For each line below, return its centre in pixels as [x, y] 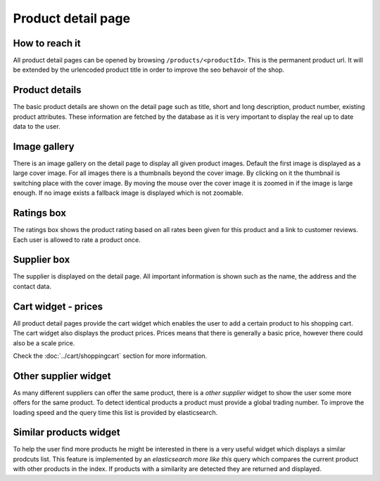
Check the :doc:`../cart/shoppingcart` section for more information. [110, 356]
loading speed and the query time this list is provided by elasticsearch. [115, 412]
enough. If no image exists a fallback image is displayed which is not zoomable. [128, 193]
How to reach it [47, 43]
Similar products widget [67, 432]
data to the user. [37, 127]
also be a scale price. [44, 343]
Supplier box [42, 260]
